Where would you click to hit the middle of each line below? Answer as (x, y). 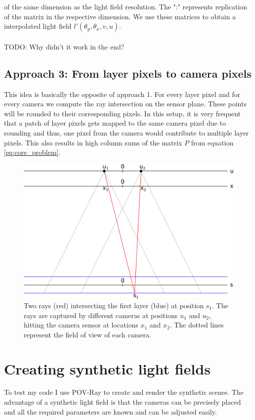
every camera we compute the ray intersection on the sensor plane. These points (125, 104)
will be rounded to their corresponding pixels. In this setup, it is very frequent (122, 113)
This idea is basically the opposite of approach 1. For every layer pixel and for (122, 94)
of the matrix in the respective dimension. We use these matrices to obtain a (120, 16)
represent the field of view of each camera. (87, 334)
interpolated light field (38, 26)
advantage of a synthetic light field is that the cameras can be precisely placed (123, 402)
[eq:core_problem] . (32, 152)
